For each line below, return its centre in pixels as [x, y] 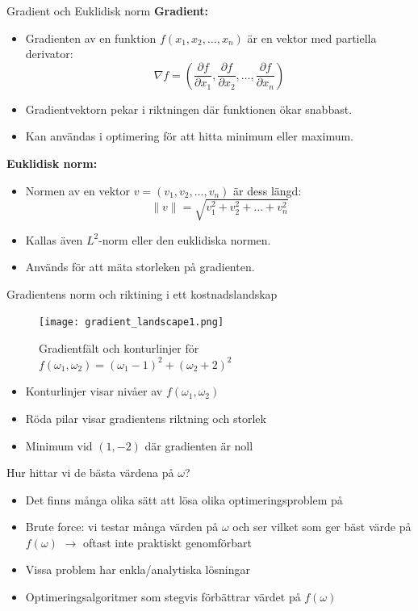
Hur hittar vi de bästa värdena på [90, 473]
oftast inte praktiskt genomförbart [167, 542]
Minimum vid [59, 445]
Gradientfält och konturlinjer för [119, 348]
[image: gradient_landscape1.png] [132, 322]
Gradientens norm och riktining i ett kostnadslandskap [142, 293]
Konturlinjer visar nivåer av [94, 391]
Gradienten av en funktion [91, 38]
